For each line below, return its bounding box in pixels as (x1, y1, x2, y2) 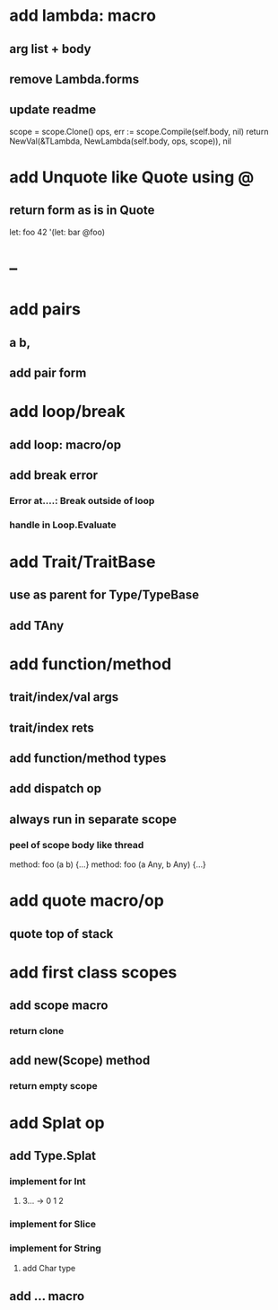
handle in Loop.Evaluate (9, 518, 117, 531)
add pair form (9, 365, 87, 380)
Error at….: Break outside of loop (9, 494, 155, 507)
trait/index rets (9, 720, 94, 735)
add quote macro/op (9, 890, 164, 911)
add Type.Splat (9, 1148, 97, 1164)
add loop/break (9, 402, 126, 422)
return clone (9, 1025, 65, 1038)
